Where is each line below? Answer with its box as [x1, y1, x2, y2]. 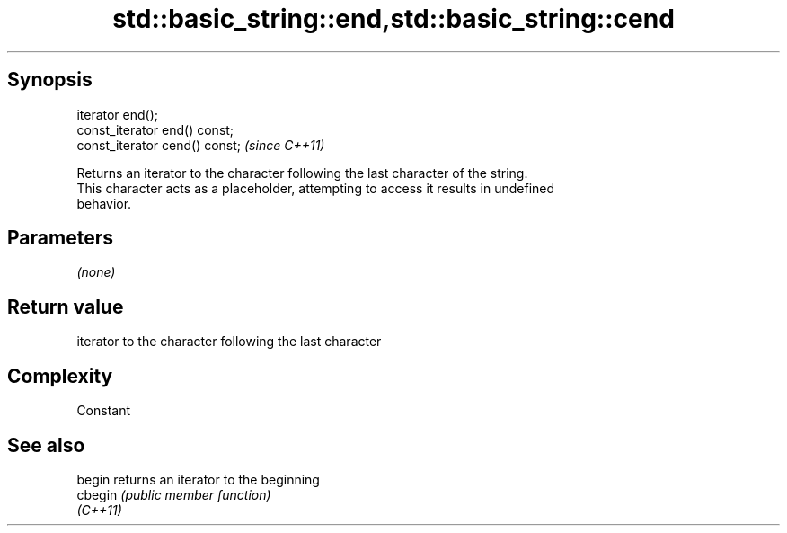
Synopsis [7, 68, 93, 92]
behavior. [76, 195, 132, 211]
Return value [7, 295, 124, 318]
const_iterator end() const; [76, 121, 234, 138]
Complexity [7, 364, 113, 387]
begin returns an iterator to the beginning [76, 471, 320, 487]
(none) [76, 264, 116, 280]
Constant [76, 403, 131, 419]
